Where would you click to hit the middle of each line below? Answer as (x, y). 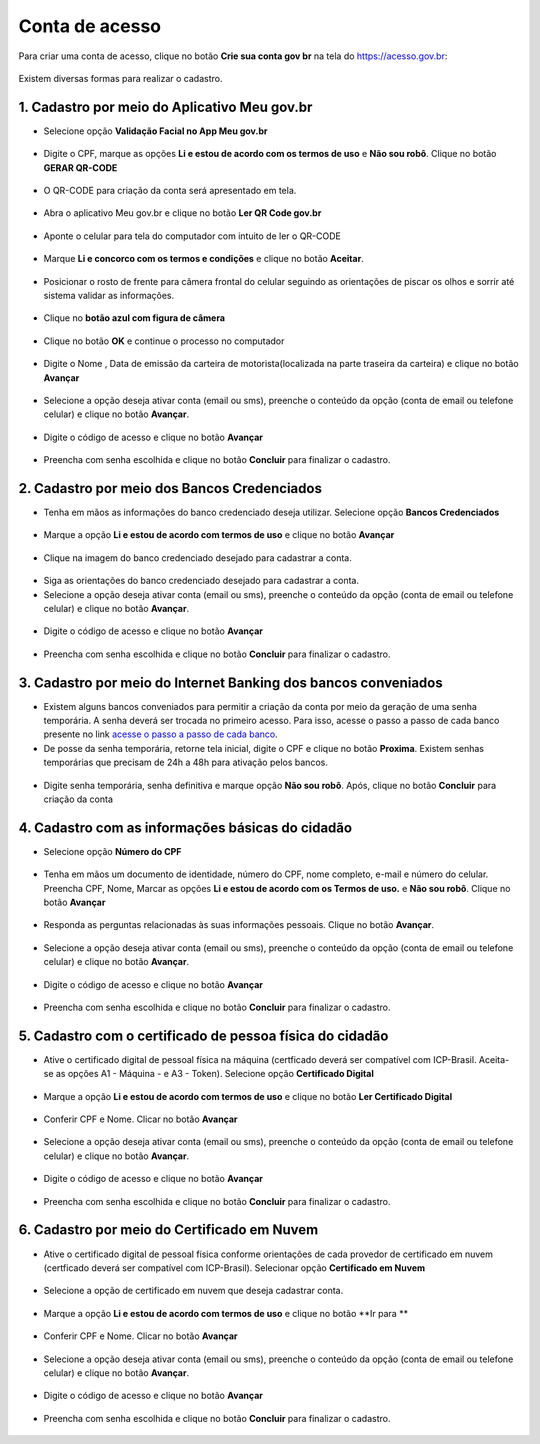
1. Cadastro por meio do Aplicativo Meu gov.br (165, 106)
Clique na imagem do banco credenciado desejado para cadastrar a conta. (197, 557)
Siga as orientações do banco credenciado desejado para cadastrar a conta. (201, 581)
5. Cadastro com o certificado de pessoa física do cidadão (203, 1035)
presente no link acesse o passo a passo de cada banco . (161, 734)
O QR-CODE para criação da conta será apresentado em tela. (170, 191)
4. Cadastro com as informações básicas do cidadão (185, 827)
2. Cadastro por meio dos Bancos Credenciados (170, 488)
